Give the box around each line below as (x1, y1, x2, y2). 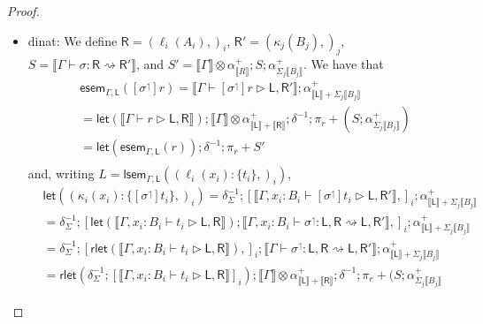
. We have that (303, 55, 384, 73)
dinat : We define (27, 31, 118, 49)
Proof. (7, 2, 40, 19)
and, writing (27, 164, 95, 183)
